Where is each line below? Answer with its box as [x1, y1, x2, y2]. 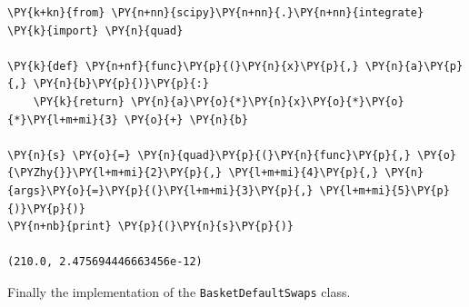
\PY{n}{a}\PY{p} [364, 59, 464, 73]
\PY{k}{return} [33, 94, 125, 108]
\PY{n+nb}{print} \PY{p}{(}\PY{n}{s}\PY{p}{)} [7, 220, 294, 233]
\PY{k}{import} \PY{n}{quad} [7, 24, 184, 37]
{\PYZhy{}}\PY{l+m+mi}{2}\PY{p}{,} [7, 166, 223, 180]
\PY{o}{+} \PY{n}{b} [124, 113, 248, 126]
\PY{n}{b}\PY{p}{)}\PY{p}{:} [33, 77, 209, 91]
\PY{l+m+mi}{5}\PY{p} [319, 183, 450, 197]
